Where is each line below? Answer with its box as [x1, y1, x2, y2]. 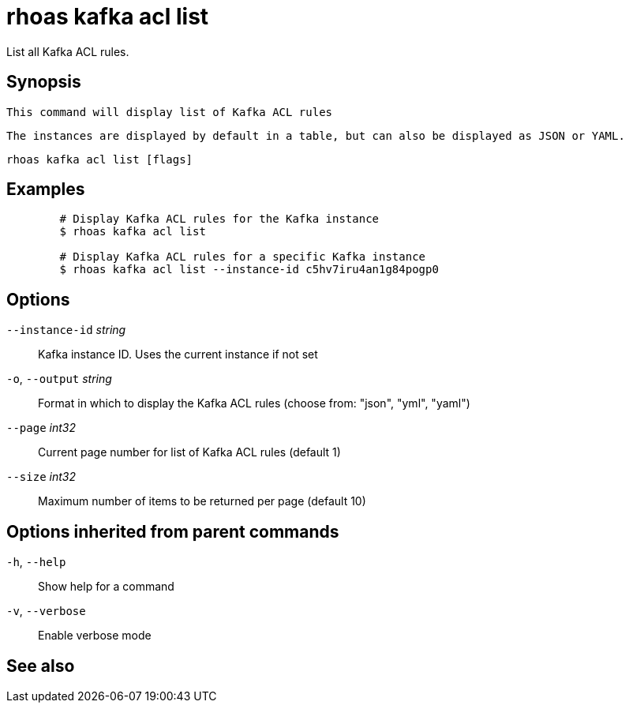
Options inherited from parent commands [6, 521, 339, 542]
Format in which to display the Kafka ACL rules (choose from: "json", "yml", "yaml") [38, 396, 470, 411]
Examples [6, 179, 85, 200]
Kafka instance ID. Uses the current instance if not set [38, 347, 318, 362]
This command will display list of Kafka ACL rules [6, 105, 333, 118]
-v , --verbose [6, 604, 86, 618]
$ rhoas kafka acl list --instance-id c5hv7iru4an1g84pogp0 [59, 263, 439, 276]
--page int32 [6, 421, 76, 435]
